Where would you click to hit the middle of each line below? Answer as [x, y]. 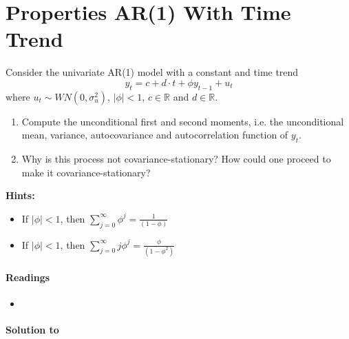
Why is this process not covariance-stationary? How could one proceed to [176, 159]
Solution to [32, 329]
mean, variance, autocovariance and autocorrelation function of [155, 135]
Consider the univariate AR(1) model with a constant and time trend [152, 72]
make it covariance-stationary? [86, 172]
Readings [28, 277]
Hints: [20, 195]
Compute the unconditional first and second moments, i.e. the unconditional [183, 121]
